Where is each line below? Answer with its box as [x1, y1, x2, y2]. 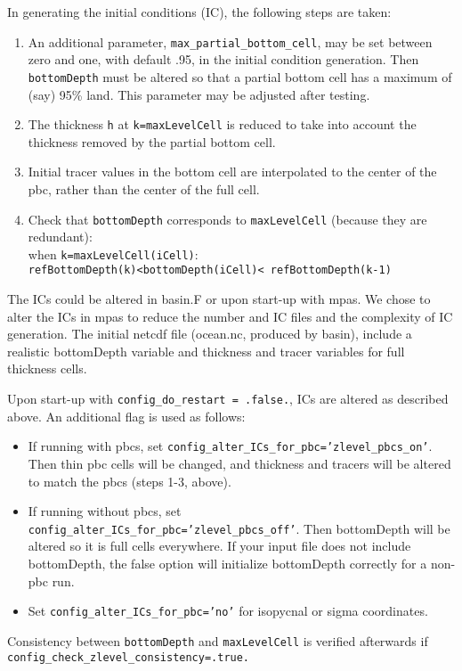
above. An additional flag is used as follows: [7, 406, 246, 425]
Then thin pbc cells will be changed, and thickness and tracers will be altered [28, 454, 451, 472]
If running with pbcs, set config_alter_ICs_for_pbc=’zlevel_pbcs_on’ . [28, 437, 433, 455]
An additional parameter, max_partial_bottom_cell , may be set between [28, 32, 433, 51]
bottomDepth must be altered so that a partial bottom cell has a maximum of [28, 67, 452, 86]
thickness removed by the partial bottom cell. [28, 132, 276, 151]
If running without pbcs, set [28, 502, 182, 520]
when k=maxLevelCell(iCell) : [28, 244, 199, 263]
